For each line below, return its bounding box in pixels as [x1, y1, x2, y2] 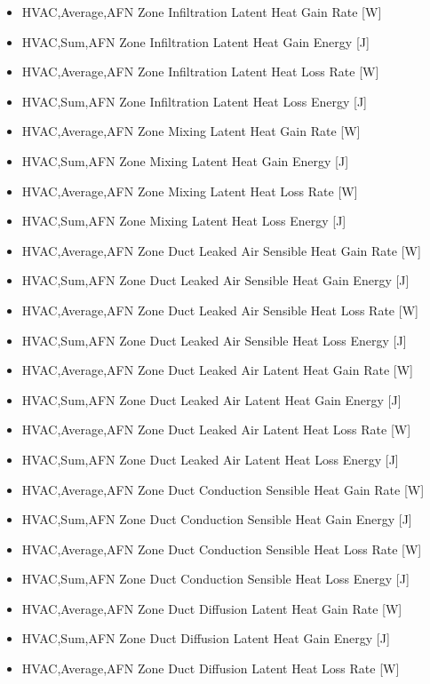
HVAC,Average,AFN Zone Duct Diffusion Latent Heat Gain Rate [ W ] [21, 599, 402, 617]
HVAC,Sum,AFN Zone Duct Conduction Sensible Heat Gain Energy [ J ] [21, 510, 412, 529]
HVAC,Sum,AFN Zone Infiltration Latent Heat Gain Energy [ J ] [21, 32, 370, 51]
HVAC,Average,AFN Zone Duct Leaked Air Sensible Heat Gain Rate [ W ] [21, 241, 421, 259]
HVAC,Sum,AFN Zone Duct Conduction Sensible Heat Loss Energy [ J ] [21, 569, 410, 588]
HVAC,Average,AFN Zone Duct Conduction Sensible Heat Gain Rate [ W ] [21, 480, 425, 498]
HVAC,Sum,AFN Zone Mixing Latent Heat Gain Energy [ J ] [21, 151, 349, 170]
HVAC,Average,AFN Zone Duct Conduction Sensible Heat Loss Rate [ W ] [21, 539, 422, 558]
